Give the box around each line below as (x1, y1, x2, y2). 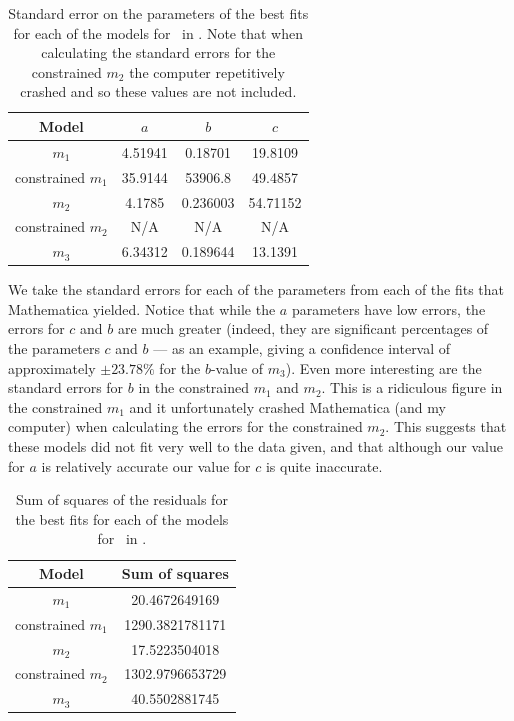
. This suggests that (385, 416, 507, 437)
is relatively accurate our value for (41, 455, 251, 476)
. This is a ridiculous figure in (321, 377, 503, 398)
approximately (8, 357, 96, 378)
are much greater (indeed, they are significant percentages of (117, 318, 489, 339)
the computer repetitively (129, 61, 285, 82)
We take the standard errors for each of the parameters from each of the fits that (8, 279, 505, 300)
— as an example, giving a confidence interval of (153, 338, 451, 359)
